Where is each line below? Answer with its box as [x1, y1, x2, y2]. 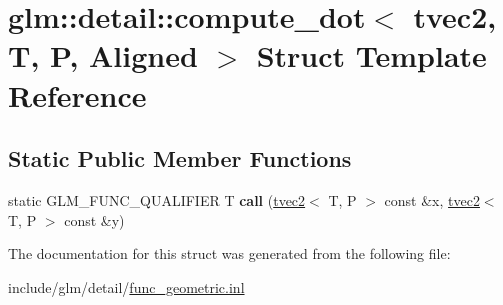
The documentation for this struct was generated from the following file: [8, 243, 451, 264]
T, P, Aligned [8, 35, 198, 76]
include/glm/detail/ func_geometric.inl [8, 276, 245, 297]
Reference [8, 74, 147, 115]
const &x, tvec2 [384, 189, 480, 210]
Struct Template [256, 35, 487, 76]
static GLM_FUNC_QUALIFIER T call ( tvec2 [8, 189, 306, 210]
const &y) [64, 209, 125, 230]
